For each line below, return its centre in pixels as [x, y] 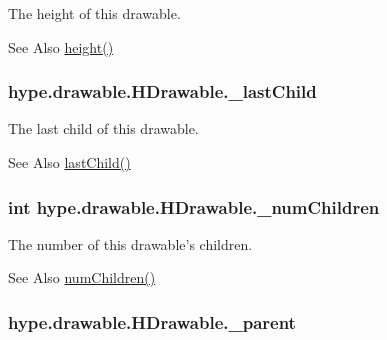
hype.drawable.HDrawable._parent [152, 321]
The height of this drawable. [94, 13]
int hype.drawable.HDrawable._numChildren [194, 206]
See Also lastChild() [69, 162]
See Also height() [61, 46]
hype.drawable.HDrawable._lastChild [162, 91]
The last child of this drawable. [103, 128]
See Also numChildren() [82, 277]
